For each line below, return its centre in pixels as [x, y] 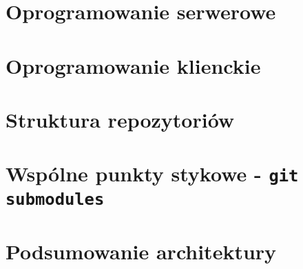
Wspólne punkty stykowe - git [152, 173]
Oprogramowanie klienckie [133, 65]
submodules [55, 199]
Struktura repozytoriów [120, 119]
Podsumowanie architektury [141, 251]
